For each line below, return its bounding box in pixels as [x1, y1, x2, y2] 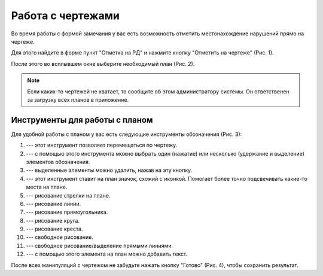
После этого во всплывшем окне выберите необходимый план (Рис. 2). [11, 60, 195, 67]
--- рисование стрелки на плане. [26, 192, 111, 199]
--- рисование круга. [26, 217, 80, 224]
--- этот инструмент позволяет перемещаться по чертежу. [26, 141, 178, 149]
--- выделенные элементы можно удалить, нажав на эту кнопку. [26, 166, 193, 174]
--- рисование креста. [26, 225, 83, 233]
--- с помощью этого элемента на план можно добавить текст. [26, 250, 188, 257]
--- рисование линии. [26, 200, 81, 207]
